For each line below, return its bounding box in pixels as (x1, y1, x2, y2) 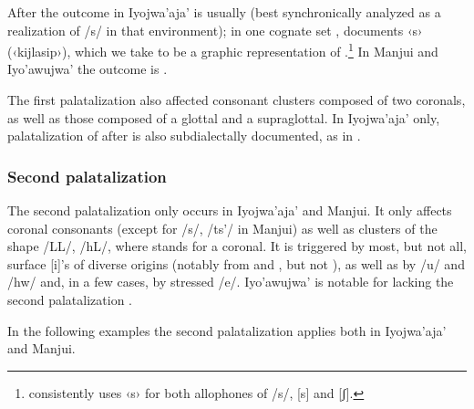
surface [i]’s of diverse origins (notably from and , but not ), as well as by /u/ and (7, 254, 465, 273)
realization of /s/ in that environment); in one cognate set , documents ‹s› (7, 20, 423, 39)
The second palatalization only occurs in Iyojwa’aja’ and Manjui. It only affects (7, 201, 452, 220)
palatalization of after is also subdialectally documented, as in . (7, 126, 361, 145)
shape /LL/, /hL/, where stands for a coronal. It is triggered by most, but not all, (7, 236, 467, 256)
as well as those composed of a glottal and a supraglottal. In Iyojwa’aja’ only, (7, 108, 440, 127)
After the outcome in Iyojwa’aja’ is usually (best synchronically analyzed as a (7, 3, 441, 21)
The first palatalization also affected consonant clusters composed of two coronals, (7, 90, 466, 110)
